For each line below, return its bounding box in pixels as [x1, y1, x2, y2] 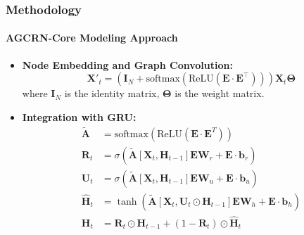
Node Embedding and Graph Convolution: [22, 57, 233, 72]
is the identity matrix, [64, 86, 160, 101]
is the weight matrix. [175, 86, 265, 101]
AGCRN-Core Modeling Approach [6, 30, 178, 45]
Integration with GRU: [22, 109, 137, 124]
